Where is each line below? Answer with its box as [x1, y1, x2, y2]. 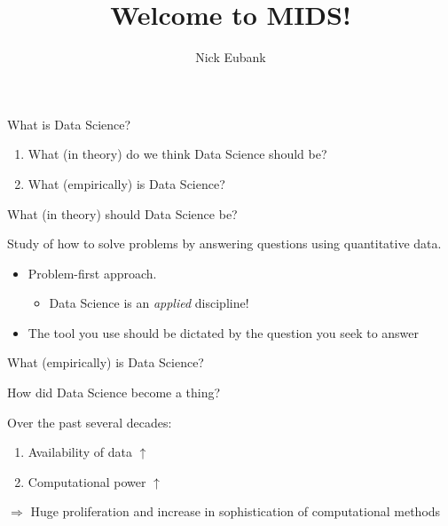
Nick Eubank [195, 48, 266, 67]
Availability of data [28, 443, 132, 461]
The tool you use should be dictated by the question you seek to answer [28, 323, 420, 342]
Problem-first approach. [28, 263, 157, 282]
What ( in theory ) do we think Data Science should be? [28, 145, 327, 163]
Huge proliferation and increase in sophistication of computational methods [30, 502, 441, 521]
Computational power [28, 472, 146, 491]
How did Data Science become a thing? [7, 383, 221, 402]
